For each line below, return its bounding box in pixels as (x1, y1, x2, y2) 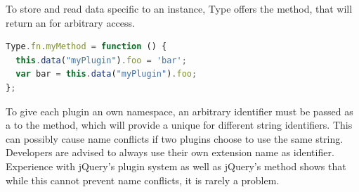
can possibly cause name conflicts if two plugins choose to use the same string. (6, 131, 344, 146)
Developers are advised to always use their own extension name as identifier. (6, 145, 334, 160)
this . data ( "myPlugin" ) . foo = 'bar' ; (15, 55, 187, 65)
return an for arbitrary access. (6, 15, 135, 30)
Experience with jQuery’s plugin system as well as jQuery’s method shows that (6, 158, 346, 173)
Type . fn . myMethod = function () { (6, 41, 167, 52)
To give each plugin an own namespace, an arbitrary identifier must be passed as (6, 103, 353, 118)
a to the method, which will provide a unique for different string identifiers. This (6, 117, 353, 132)
